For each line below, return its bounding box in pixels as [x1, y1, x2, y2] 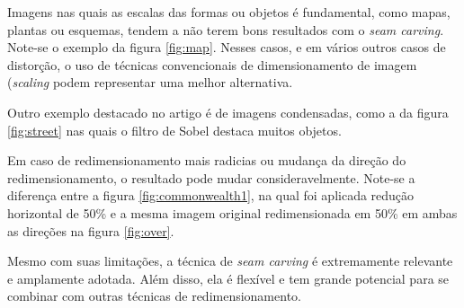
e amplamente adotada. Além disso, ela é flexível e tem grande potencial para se [7, 268, 450, 287]
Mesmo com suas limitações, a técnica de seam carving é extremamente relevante [7, 251, 453, 270]
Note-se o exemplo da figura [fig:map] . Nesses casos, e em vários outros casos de [7, 38, 446, 57]
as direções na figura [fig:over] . [7, 221, 174, 240]
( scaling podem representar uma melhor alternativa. [7, 73, 293, 92]
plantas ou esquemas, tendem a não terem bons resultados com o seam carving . [7, 20, 444, 39]
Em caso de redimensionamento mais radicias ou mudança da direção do [7, 151, 406, 170]
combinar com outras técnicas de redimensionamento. [7, 286, 301, 305]
